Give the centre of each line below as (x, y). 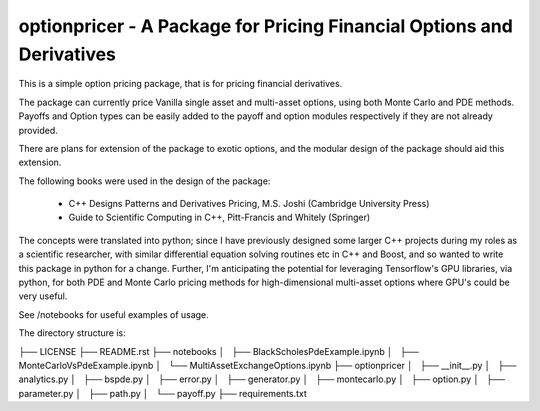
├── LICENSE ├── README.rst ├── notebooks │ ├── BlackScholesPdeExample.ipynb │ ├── (218, 351)
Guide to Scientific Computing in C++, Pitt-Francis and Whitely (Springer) (219, 217)
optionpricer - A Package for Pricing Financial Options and (266, 26)
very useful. (43, 296)
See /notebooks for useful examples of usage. (113, 314)
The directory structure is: (72, 333)
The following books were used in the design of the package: (144, 181)
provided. (38, 130)
